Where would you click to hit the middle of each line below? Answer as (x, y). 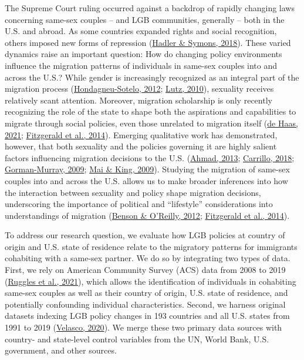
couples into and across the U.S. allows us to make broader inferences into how (146, 180)
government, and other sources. (61, 350)
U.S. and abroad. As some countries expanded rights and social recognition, (141, 31)
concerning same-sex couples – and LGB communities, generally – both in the (145, 19)
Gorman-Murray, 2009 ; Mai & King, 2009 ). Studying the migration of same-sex (147, 169)
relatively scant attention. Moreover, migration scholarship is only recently (139, 100)
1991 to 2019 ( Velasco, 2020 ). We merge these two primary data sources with (143, 327)
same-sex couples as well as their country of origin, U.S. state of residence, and (146, 293)
